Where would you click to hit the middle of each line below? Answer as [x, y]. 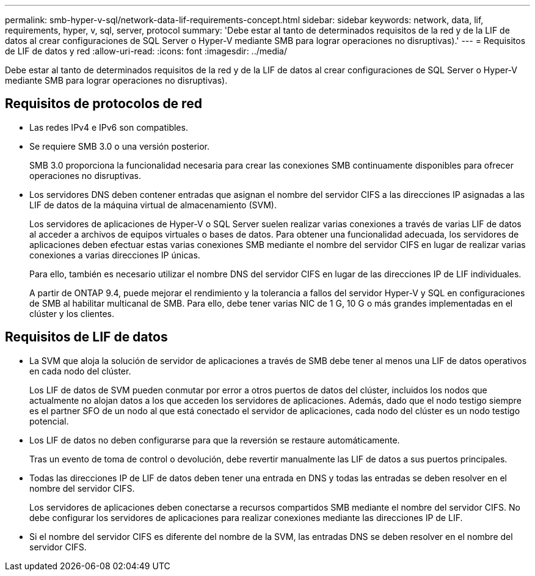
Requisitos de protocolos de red [104, 104]
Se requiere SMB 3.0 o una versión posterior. [120, 146]
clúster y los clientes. [72, 313]
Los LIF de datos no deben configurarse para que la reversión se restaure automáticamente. [215, 440]
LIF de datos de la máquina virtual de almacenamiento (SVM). [153, 205]
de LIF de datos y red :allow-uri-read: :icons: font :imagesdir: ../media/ [146, 51]
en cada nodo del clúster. [80, 371]
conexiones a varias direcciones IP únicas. [115, 255]
